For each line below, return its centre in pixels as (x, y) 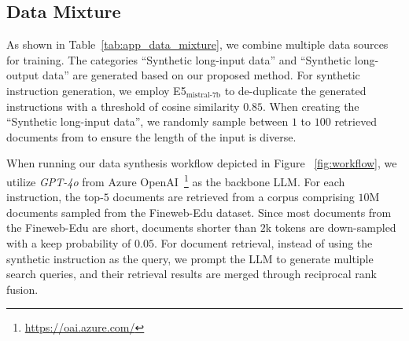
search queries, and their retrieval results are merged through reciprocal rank (192, 274)
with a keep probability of (69, 242)
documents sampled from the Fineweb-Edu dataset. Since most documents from (199, 212)
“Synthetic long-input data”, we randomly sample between (147, 121)
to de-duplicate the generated (295, 90)
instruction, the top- (55, 197)
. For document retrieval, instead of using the (263, 242)
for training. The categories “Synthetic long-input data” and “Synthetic (179, 59)
